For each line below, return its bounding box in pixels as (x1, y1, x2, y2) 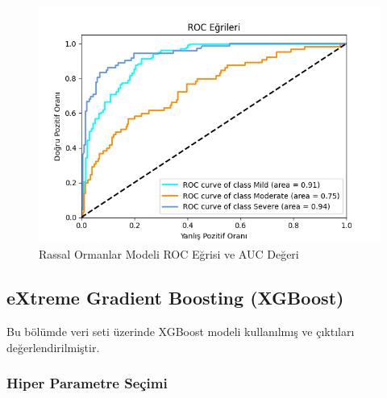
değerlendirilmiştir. (6, 338, 100, 355)
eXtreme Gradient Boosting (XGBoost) (6, 285, 344, 310)
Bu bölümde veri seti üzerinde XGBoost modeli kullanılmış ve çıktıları (6, 322, 355, 339)
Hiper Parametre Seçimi (6, 373, 168, 393)
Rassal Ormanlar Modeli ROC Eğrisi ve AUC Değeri (39, 246, 299, 263)
